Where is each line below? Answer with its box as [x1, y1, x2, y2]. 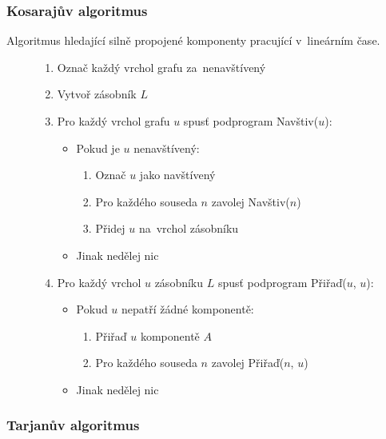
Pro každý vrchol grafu [57, 113, 170, 129]
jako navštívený [139, 166, 216, 183]
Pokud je [76, 139, 120, 156]
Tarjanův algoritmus [6, 415, 140, 435]
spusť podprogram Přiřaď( [217, 273, 347, 290]
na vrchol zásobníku [138, 220, 239, 237]
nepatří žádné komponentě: [121, 301, 254, 317]
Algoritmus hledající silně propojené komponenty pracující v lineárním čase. [6, 32, 380, 49]
